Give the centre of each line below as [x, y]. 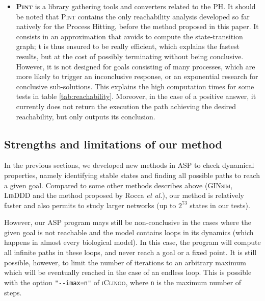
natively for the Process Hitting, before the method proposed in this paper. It [137, 26]
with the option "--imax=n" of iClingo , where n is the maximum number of [123, 282]
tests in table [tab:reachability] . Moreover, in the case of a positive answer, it [136, 96]
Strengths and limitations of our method [113, 144]
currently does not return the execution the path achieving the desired [126, 106]
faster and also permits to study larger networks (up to [90, 205]
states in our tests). [220, 205]
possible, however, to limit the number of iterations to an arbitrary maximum [125, 262]
